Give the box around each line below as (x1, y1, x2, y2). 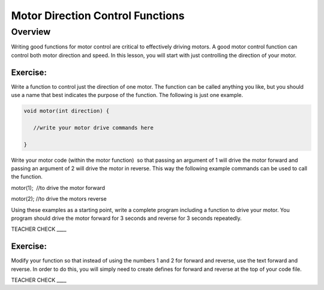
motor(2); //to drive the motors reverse (11, 195, 107, 203)
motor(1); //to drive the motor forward (11, 184, 105, 191)
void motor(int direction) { (23, 108, 110, 114)
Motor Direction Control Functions (11, 9, 185, 22)
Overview (11, 26, 51, 37)
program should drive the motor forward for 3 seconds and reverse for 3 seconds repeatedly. (11, 215, 242, 222)
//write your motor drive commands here (33, 124, 154, 131)
